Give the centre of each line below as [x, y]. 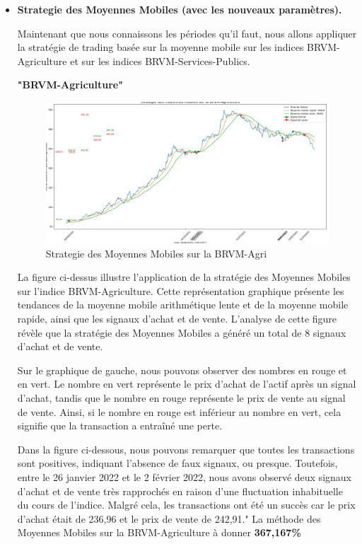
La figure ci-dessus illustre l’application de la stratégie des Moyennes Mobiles [184, 277]
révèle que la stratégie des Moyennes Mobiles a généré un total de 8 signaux [182, 332]
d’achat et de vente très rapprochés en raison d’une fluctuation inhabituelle [180, 491]
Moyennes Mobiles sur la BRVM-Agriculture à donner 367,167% [159, 532]
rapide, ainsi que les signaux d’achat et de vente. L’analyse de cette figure [177, 319]
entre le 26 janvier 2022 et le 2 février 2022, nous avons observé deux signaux [184, 476]
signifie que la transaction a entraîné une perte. [120, 426]
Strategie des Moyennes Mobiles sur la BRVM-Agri [156, 253]
